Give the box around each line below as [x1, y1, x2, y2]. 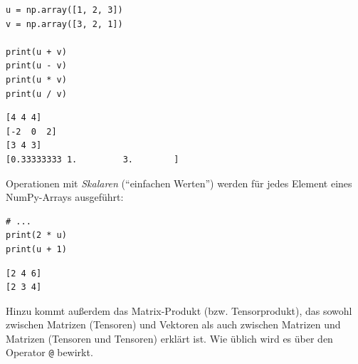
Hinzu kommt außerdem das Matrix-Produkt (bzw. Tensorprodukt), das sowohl [6, 303, 352, 318]
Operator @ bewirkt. [6, 345, 93, 360]
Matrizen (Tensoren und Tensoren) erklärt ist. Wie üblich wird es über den [6, 331, 333, 345]
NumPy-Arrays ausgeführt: [6, 189, 124, 204]
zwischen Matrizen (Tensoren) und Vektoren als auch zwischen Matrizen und [6, 317, 341, 332]
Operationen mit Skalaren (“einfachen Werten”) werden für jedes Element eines [6, 175, 352, 190]
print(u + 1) [6, 244, 67, 254]
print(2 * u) [6, 230, 67, 241]
